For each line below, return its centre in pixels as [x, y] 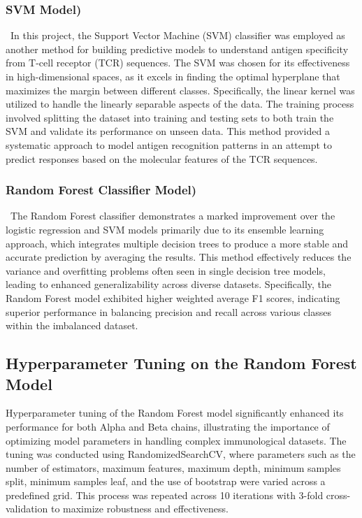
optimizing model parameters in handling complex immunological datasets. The [176, 440]
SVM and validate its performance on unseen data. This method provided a [168, 131]
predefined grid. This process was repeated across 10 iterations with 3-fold [165, 495]
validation [27, 509]
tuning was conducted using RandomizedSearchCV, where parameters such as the [181, 454]
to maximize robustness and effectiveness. [139, 509]
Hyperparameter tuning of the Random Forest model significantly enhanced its [175, 413]
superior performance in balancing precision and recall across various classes [169, 311]
